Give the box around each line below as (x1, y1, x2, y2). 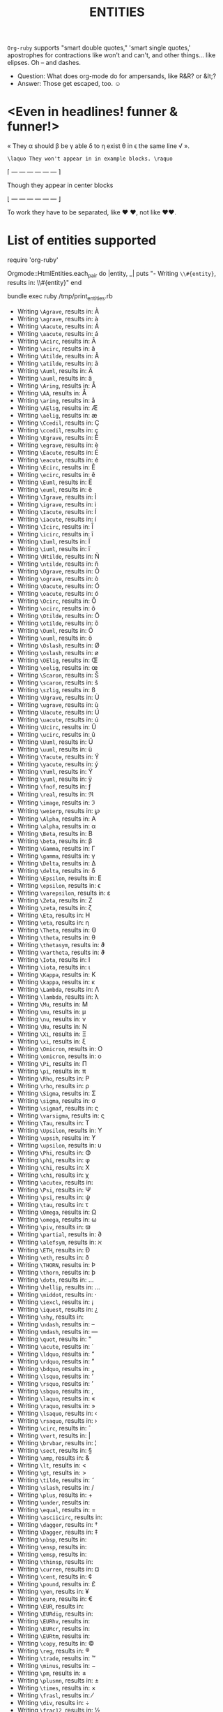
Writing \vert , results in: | (17, 1431, 91, 1440)
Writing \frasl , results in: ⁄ (17, 1691, 93, 1699)
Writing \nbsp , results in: (17, 1535, 87, 1544)
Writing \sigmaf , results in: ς (17, 1104, 99, 1112)
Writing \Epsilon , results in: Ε (17, 874, 102, 882)
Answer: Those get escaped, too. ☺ (17, 80, 121, 88)
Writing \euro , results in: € (17, 1594, 93, 1603)
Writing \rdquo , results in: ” (17, 1356, 95, 1366)
